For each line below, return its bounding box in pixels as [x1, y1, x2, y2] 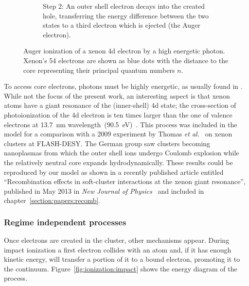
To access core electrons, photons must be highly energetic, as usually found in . [4, 81, 243, 91]
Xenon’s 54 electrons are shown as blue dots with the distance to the [23, 55, 229, 65]
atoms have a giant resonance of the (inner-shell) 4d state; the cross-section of [4, 100, 236, 110]
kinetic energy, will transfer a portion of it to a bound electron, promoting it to [4, 254, 240, 264]
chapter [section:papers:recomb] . [4, 195, 101, 205]
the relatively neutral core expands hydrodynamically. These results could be [4, 157, 233, 167]
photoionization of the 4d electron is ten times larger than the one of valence [4, 109, 232, 119]
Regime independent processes [4, 216, 126, 228]
